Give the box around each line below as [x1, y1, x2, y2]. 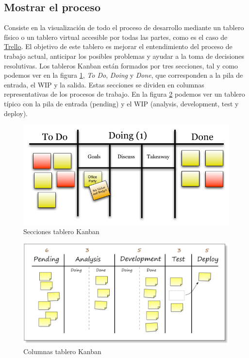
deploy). [4, 108, 28, 118]
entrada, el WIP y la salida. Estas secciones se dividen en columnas [4, 79, 204, 89]
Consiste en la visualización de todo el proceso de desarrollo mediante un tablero [4, 22, 244, 33]
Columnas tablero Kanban [23, 346, 101, 357]
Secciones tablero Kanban [23, 226, 100, 237]
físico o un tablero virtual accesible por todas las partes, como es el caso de [4, 32, 228, 42]
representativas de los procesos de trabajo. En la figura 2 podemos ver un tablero [4, 89, 245, 99]
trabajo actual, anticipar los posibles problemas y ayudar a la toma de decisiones [4, 51, 244, 61]
